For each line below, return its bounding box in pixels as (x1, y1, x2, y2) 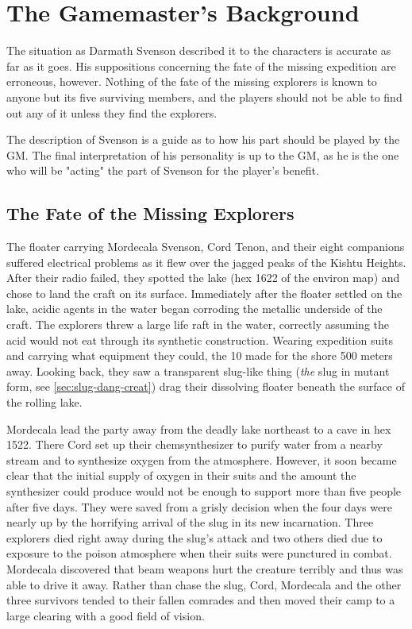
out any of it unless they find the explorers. (6, 104, 218, 121)
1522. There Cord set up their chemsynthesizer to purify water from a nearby (6, 436, 383, 453)
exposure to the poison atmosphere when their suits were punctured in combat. (6, 545, 392, 561)
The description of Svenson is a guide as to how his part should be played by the (6, 131, 400, 148)
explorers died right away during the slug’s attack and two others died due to (6, 529, 383, 546)
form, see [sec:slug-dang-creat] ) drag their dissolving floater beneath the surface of (6, 378, 405, 395)
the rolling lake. (6, 394, 83, 411)
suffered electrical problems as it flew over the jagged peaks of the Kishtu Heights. (6, 253, 406, 270)
